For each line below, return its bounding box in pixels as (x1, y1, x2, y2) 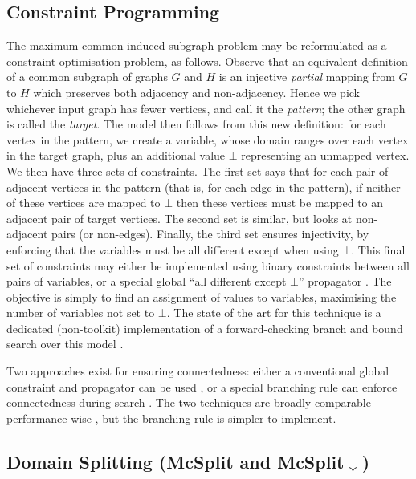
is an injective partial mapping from (218, 68, 395, 85)
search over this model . (6, 335, 124, 352)
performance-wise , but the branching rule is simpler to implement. (6, 409, 336, 426)
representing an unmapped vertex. (241, 147, 410, 164)
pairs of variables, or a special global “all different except (6, 273, 287, 290)
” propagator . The (299, 273, 392, 290)
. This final (351, 241, 406, 258)
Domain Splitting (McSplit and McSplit (6, 449, 345, 473)
